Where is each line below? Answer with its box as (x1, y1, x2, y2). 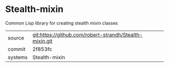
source (8, 34, 24, 41)
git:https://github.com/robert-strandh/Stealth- (32, 31, 143, 38)
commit (8, 45, 26, 52)
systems (8, 53, 28, 60)
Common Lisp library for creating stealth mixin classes (5, 20, 118, 26)
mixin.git (32, 37, 53, 44)
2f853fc (32, 45, 52, 52)
